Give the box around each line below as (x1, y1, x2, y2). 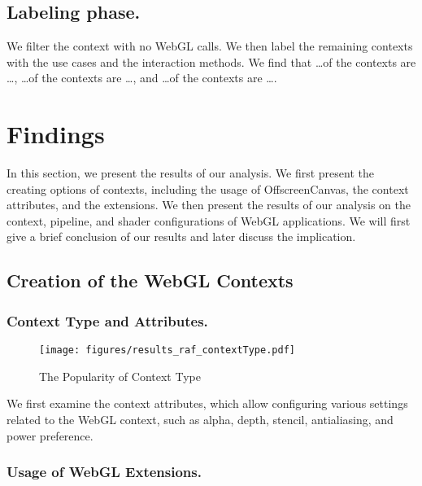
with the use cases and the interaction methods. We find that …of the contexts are (7, 53, 416, 70)
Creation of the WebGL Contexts (7, 268, 294, 293)
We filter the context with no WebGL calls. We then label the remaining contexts (7, 37, 413, 55)
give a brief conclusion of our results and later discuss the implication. (7, 228, 356, 245)
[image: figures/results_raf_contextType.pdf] (39, 344, 295, 357)
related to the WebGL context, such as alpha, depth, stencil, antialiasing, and (7, 410, 394, 427)
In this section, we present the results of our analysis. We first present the (7, 164, 374, 182)
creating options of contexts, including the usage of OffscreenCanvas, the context (7, 180, 409, 197)
